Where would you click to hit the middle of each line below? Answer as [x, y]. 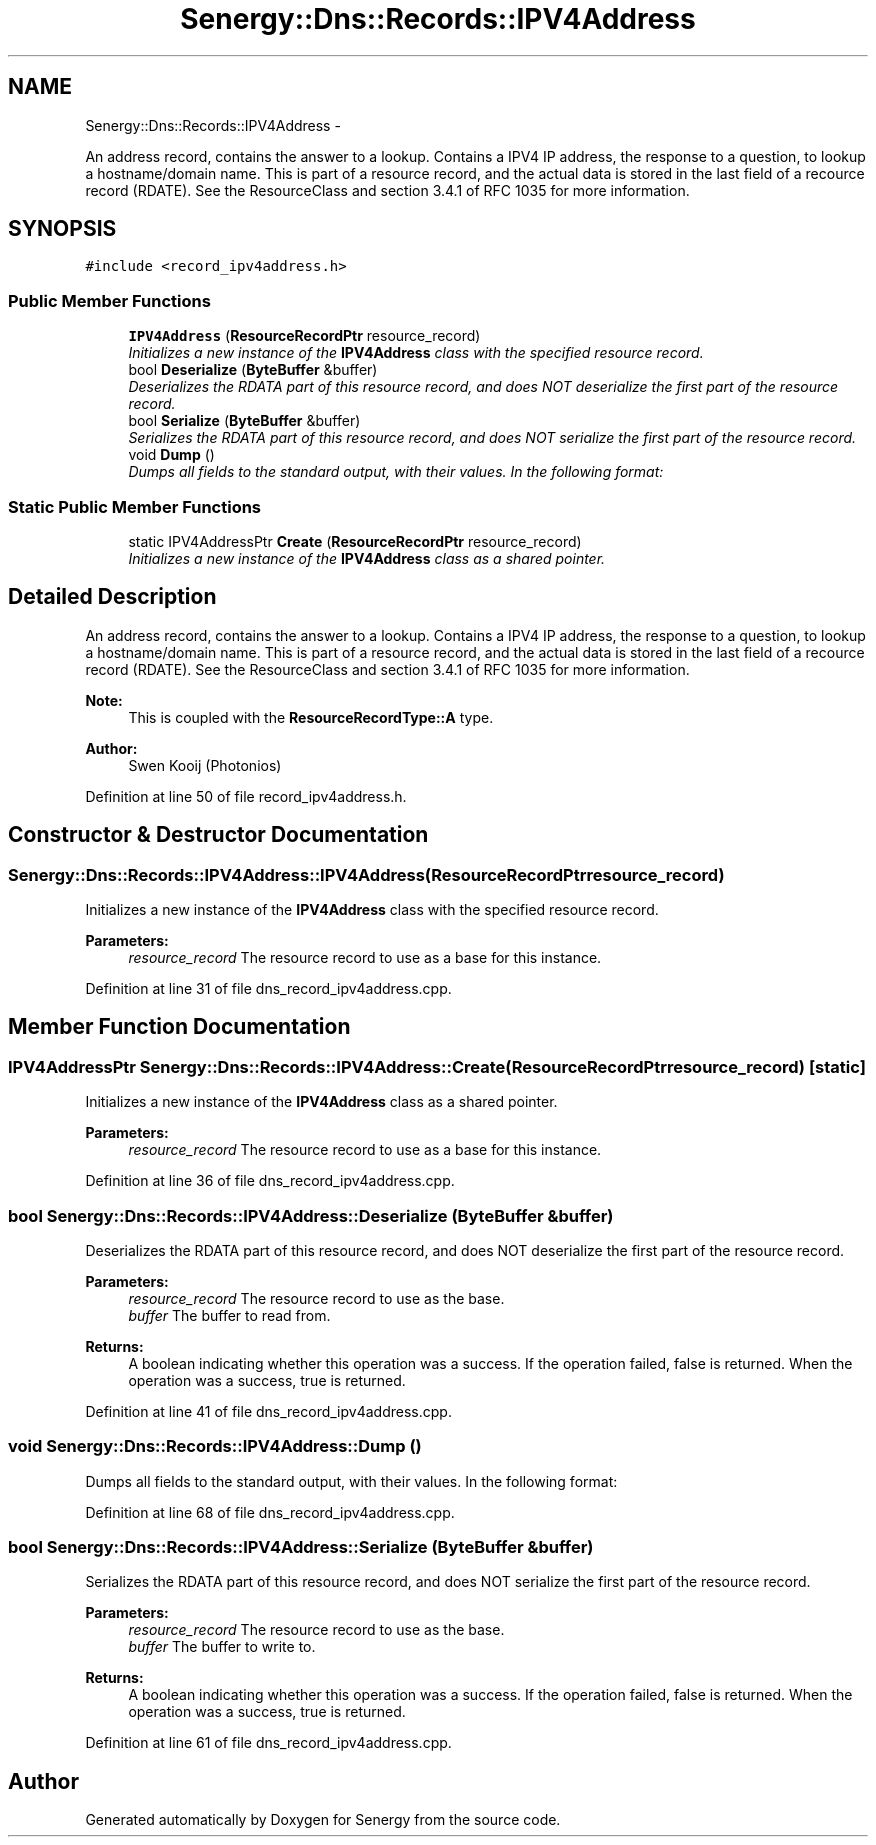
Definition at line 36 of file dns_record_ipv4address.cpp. [270, 1181]
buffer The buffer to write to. [222, 1647]
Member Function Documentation [179, 1027]
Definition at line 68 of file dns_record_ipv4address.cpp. [270, 1512]
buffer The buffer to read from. [229, 1315]
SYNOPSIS [62, 229]
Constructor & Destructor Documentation [218, 835]
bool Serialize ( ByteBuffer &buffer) [244, 421]
